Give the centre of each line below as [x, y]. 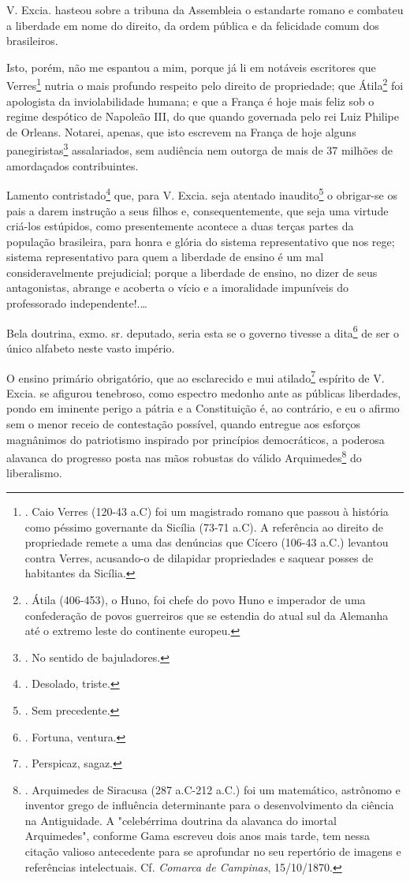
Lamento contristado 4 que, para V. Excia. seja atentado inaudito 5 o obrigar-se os [202, 194]
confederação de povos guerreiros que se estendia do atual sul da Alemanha [207, 615]
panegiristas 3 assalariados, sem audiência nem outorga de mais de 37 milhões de [199, 149]
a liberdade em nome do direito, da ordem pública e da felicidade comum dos [193, 25]
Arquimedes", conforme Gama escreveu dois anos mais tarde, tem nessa [198, 836]
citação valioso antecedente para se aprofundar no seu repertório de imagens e [213, 851]
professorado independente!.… [77, 303]
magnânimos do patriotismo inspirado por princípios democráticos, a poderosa [196, 439]
